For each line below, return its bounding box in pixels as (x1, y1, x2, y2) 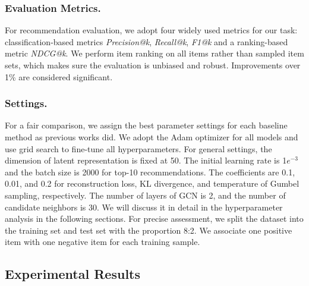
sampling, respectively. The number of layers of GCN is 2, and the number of (5, 188, 286, 201)
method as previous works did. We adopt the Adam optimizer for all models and (5, 131, 298, 143)
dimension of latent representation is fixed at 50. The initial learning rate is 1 (5, 154, 287, 166)
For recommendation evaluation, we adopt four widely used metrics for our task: (5, 24, 298, 36)
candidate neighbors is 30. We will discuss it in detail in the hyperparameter (5, 200, 283, 213)
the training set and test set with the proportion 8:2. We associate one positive (5, 224, 292, 236)
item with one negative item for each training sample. (5, 235, 200, 248)
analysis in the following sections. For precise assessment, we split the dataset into (5, 212, 304, 225)
